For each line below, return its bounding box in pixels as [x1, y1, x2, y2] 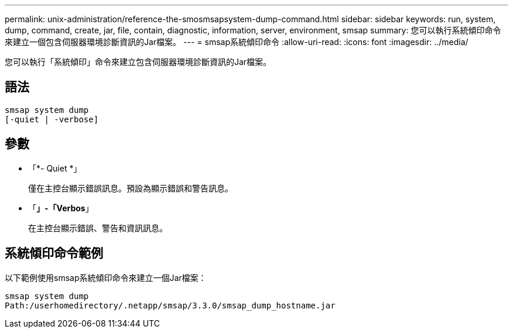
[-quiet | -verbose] [5, 114, 99, 124]
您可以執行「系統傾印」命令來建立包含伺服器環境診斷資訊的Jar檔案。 [5, 57, 272, 67]
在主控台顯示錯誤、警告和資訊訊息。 [28, 222, 167, 233]
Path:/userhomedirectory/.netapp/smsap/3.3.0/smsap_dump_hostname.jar [5, 300, 336, 310]
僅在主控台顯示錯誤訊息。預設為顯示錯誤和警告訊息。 [28, 183, 233, 193]
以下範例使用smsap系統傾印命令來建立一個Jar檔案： [5, 272, 207, 283]
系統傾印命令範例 [5, 246, 103, 261]
